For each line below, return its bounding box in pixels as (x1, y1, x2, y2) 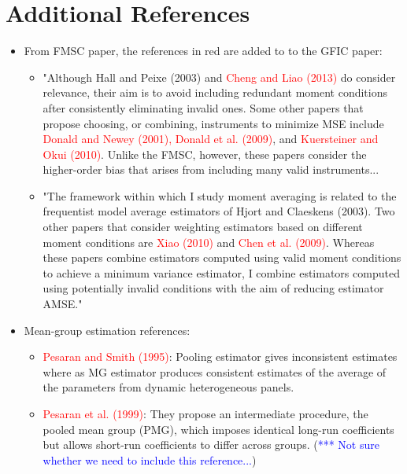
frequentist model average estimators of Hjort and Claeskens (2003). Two (43, 203, 395, 219)
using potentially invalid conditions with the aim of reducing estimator (43, 280, 384, 296)
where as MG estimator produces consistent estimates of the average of (43, 363, 387, 380)
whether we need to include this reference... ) (43, 451, 257, 468)
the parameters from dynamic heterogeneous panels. (43, 379, 294, 395)
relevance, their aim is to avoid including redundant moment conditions (43, 84, 387, 101)
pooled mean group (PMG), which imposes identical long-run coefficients (43, 421, 394, 437)
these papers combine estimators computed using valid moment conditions (43, 249, 401, 266)
